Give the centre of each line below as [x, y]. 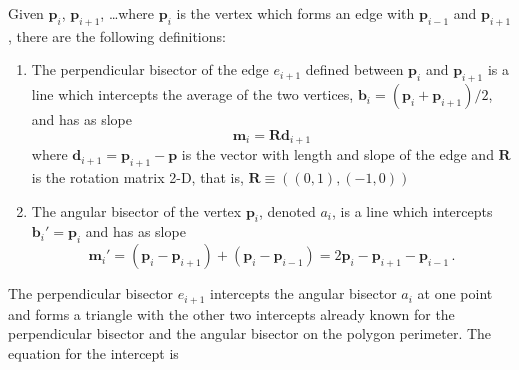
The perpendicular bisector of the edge [150, 69]
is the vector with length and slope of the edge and [337, 154]
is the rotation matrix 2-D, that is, [137, 177]
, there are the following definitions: [117, 35]
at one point [455, 293]
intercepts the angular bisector [303, 293]
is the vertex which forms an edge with [295, 13]
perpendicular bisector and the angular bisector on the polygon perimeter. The [250, 333]
